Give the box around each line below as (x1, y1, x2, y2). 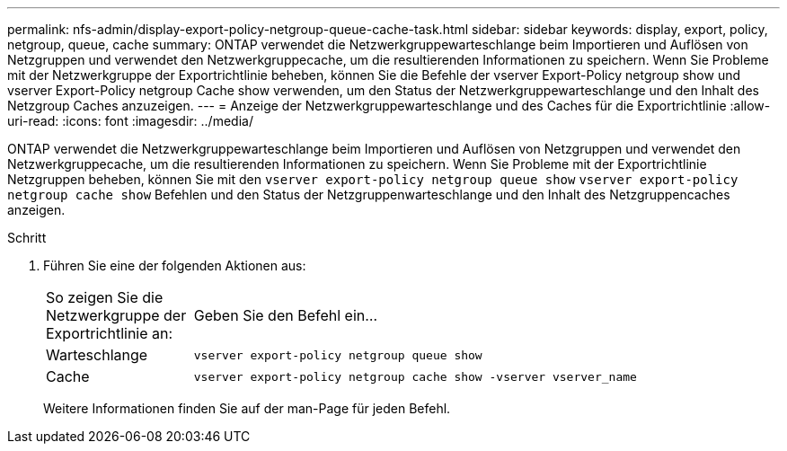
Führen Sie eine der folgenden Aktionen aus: (43, 258, 306, 273)
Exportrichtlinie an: (46, 324, 173, 342)
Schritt (7, 230, 47, 245)
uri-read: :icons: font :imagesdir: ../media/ (7, 113, 253, 128)
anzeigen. (7, 202, 66, 217)
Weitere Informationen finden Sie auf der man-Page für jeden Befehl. (43, 401, 451, 416)
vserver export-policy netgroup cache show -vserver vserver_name (193, 369, 637, 384)
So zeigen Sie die (46, 288, 164, 306)
